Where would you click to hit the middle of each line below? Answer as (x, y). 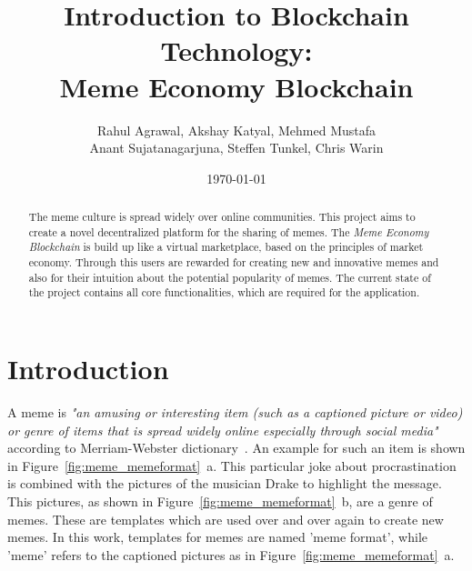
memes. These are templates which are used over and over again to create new (226, 519)
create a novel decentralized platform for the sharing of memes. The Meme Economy (229, 231)
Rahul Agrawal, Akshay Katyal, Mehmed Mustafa (236, 130)
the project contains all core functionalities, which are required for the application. (224, 292)
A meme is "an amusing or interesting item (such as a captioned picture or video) (235, 411)
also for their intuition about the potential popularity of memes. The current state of (230, 277)
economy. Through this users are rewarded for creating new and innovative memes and (234, 262)
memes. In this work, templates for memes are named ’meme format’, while (217, 537)
